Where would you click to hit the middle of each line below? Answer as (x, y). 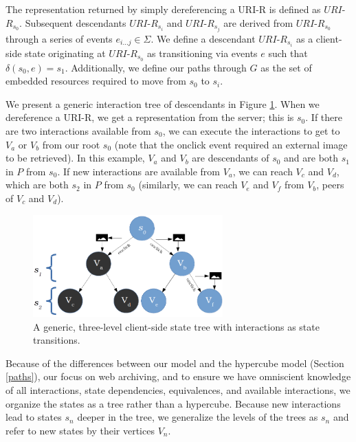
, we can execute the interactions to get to (251, 131)
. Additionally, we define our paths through (156, 67)
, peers (330, 185)
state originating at (65, 53)
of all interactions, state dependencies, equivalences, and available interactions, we (178, 389)
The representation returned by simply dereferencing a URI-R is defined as (163, 9)
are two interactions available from (78, 131)
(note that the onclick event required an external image (231, 144)
